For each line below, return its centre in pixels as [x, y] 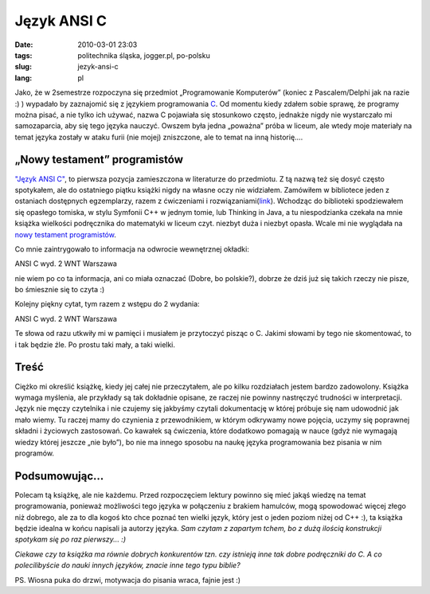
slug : [23, 67]
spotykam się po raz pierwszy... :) [70, 539]
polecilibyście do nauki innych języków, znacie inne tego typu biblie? [127, 565]
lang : [23, 78]
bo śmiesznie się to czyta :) [60, 290]
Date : [24, 45]
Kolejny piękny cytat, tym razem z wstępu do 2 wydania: [107, 304]
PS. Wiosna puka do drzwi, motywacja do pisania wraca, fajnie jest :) [128, 580]
